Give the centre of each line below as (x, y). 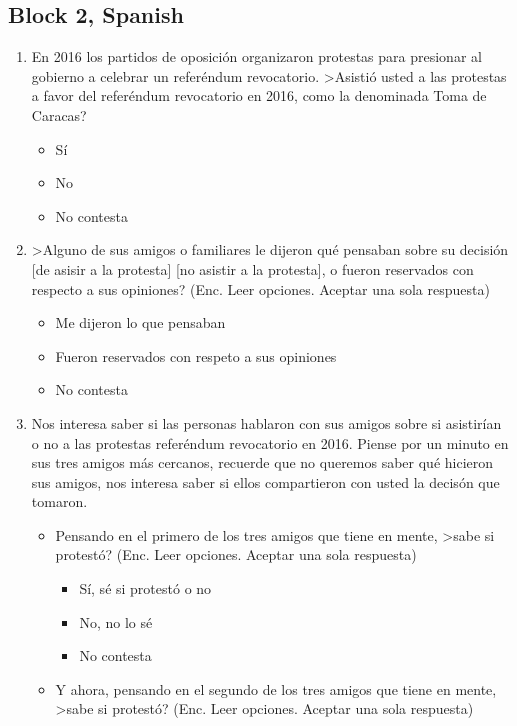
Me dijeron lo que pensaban (140, 322)
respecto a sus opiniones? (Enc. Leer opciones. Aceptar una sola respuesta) (260, 288)
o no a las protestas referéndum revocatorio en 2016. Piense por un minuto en (270, 442)
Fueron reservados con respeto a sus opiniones (196, 355)
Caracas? (59, 114)
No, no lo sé (116, 621)
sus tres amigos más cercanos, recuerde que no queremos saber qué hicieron (262, 462)
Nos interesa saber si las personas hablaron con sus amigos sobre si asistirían (266, 422)
